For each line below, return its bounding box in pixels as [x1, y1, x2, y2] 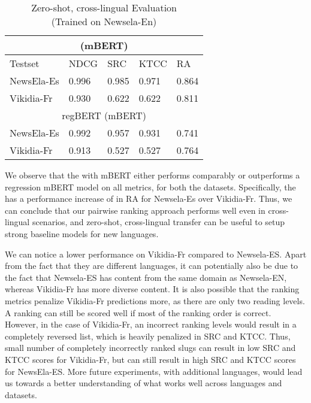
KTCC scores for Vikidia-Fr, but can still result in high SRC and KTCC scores [5, 353, 296, 365]
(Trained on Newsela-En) [51, 14, 157, 28]
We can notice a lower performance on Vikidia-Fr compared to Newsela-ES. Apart [5, 247, 307, 260]
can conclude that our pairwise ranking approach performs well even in [5, 204, 265, 216]
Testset [10, 56, 40, 70]
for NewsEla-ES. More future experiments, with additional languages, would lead [5, 365, 303, 377]
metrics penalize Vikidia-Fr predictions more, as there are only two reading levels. [5, 294, 305, 307]
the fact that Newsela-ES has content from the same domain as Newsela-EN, [5, 271, 287, 283]
